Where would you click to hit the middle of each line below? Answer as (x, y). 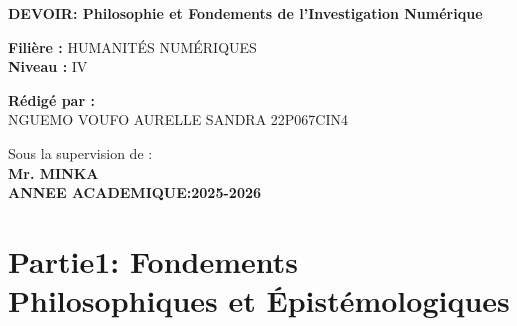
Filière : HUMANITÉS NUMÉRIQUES (132, 46)
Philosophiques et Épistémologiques (259, 300)
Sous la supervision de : (80, 152)
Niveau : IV (48, 66)
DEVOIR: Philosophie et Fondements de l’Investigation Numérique (245, 13)
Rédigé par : (51, 99)
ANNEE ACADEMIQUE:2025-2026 (135, 192)
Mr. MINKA (53, 172)
